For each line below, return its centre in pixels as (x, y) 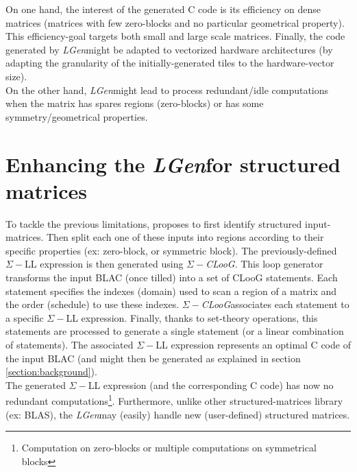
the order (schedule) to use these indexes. (93, 304)
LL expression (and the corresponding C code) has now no (211, 385)
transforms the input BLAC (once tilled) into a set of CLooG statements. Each (172, 278)
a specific (25, 317)
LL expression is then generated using (104, 264)
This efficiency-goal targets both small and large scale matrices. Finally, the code (175, 36)
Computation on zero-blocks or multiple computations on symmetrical (169, 448)
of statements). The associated (70, 344)
